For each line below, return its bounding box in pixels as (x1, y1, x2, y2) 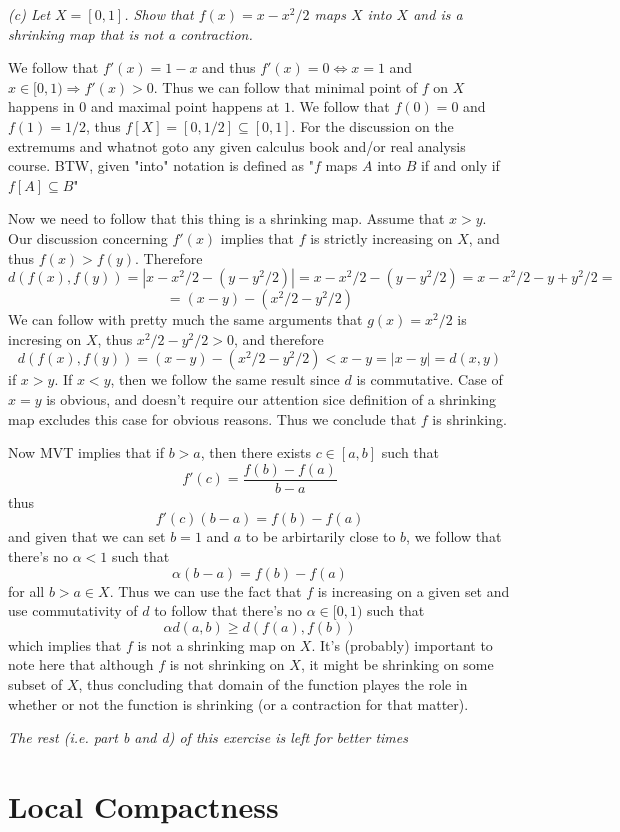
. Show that (124, 4, 194, 24)
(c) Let (8, 4, 51, 24)
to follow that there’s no (154, 600, 303, 621)
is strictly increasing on (310, 227, 453, 248)
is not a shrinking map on (137, 634, 296, 655)
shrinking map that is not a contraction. (8, 23, 253, 44)
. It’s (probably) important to (311, 634, 493, 655)
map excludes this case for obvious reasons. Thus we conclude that (8, 408, 417, 429)
